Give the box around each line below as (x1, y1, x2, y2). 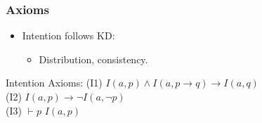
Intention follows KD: (22, 28, 115, 43)
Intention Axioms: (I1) (6, 75, 103, 90)
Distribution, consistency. (39, 51, 148, 66)
